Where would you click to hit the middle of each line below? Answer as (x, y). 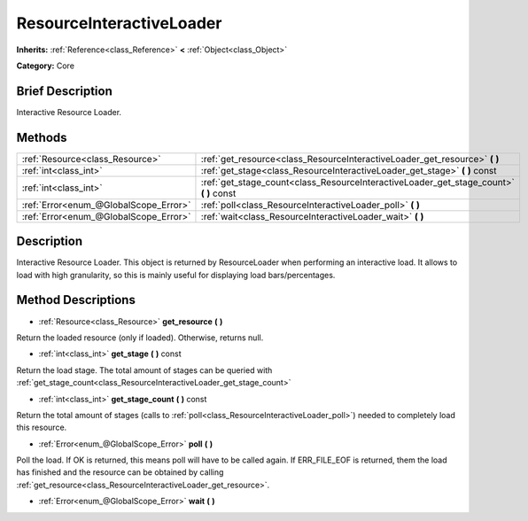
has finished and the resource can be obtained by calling (120, 472)
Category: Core (46, 66)
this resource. (42, 428)
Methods (42, 137)
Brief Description (64, 91)
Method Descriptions (76, 300)
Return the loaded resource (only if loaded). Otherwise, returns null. (140, 338)
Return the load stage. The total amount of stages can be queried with (144, 370)
